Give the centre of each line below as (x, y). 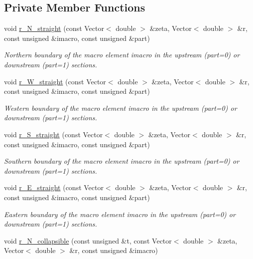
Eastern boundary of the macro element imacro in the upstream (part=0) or (120, 214)
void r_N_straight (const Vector (54, 28)
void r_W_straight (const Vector (55, 81)
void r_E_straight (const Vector (54, 187)
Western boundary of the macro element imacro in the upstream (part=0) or (121, 108)
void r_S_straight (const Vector (54, 134)
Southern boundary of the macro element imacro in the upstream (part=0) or (122, 161)
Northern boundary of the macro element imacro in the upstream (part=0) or (122, 55)
